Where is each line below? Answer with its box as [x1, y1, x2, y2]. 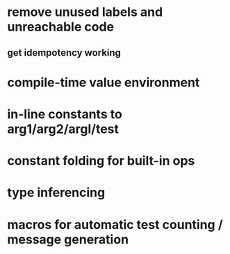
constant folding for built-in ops [7, 153, 195, 169]
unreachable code [7, 19, 115, 35]
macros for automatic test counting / [7, 216, 224, 232]
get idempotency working [7, 47, 122, 58]
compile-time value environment [7, 74, 200, 90]
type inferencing [7, 185, 106, 200]
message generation [7, 231, 129, 247]
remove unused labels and [7, 4, 163, 20]
